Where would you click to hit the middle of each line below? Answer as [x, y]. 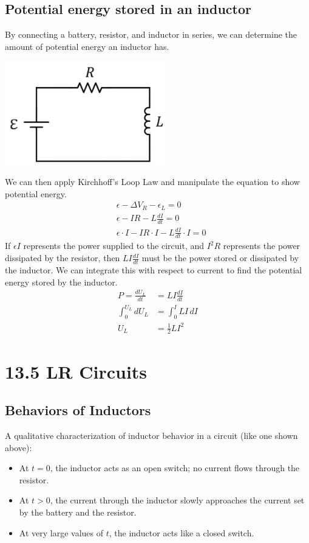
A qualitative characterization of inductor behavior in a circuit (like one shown [151, 435]
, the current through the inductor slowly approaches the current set [177, 500]
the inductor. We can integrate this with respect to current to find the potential [154, 269]
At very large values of [61, 532]
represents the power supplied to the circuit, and [114, 246]
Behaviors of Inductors [78, 410]
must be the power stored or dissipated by [220, 258]
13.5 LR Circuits [76, 371]
